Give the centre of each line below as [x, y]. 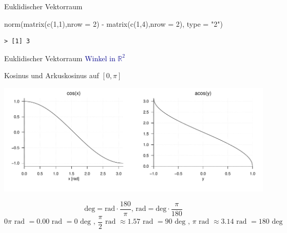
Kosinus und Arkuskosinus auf [52, 75]
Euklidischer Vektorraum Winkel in [60, 58]
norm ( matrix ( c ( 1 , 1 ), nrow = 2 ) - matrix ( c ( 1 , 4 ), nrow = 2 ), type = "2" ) [113, 23]
